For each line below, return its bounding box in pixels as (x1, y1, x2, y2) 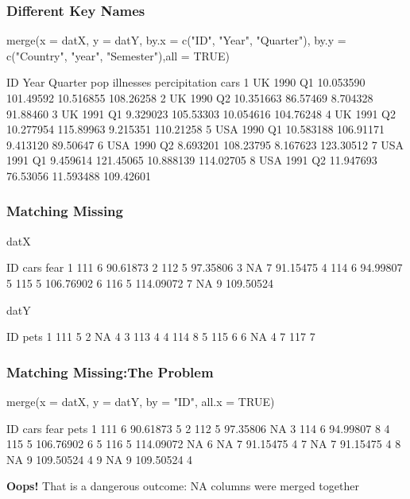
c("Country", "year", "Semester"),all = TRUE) (6, 47, 230, 64)
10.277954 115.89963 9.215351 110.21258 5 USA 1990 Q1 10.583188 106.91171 (6, 121, 385, 137)
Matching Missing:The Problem (6, 362, 214, 381)
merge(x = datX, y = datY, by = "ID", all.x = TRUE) (6, 393, 275, 409)
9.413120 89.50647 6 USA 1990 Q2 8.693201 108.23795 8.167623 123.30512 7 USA (6, 136, 404, 153)
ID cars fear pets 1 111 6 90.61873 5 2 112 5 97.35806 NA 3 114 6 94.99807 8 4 (6, 420, 390, 436)
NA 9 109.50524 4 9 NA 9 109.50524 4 (6, 451, 193, 467)
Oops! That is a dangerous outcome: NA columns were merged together (6, 478, 359, 494)
